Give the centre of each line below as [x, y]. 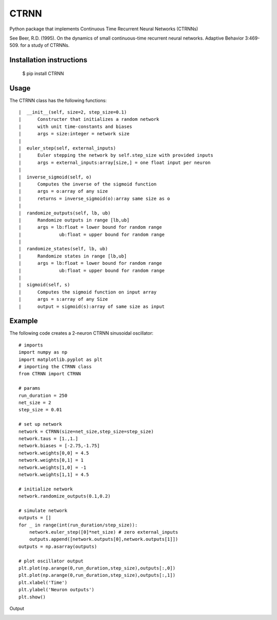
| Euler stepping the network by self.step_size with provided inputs [116, 155]
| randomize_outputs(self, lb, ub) [65, 213]
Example [24, 321]
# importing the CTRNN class [55, 367]
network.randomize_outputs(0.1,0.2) [65, 496]
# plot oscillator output [51, 561]
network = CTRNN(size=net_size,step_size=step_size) [86, 431]
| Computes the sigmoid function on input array [87, 292]
